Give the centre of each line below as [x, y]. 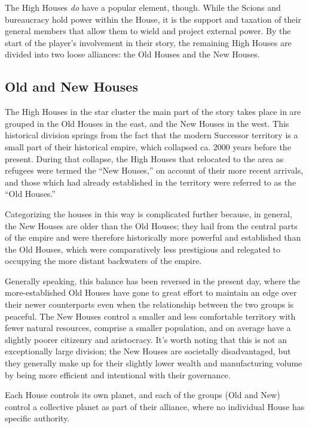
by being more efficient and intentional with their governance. [118, 374]
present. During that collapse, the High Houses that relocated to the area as [144, 158]
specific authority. [37, 418]
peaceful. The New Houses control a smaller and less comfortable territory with [150, 316]
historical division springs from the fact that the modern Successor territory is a [152, 135]
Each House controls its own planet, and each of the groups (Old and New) [143, 395]
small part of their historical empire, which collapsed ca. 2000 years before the [148, 146]
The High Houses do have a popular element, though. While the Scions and [143, 7]
